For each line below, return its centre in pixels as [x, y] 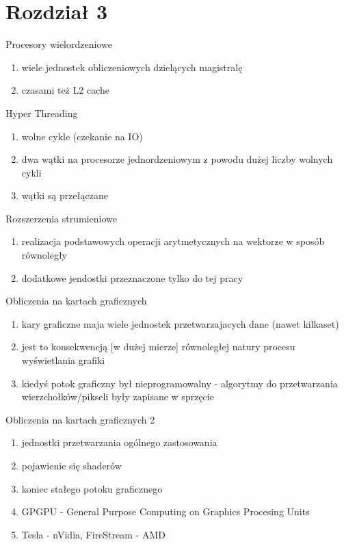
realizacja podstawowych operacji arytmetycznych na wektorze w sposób [173, 241]
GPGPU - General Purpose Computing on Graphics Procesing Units [166, 511]
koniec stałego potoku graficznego [92, 488]
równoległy [44, 255]
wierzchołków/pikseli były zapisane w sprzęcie [118, 396]
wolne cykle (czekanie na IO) [82, 136]
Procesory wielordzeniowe [59, 44]
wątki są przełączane [65, 195]
